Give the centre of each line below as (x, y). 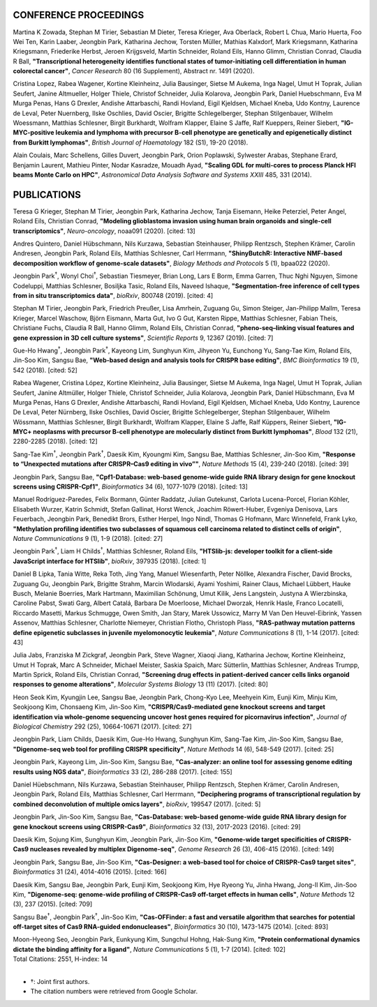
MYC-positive (34, 133)
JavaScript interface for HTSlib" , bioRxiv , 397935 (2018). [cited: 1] (110, 561)
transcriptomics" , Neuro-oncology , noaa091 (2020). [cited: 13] (104, 231)
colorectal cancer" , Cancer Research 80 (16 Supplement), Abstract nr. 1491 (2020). (134, 71)
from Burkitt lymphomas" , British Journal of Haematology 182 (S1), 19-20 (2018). (131, 142)
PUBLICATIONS (47, 194)
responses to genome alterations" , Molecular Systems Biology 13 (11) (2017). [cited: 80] (141, 685)
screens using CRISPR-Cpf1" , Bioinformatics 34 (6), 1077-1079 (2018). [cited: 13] (130, 487)
